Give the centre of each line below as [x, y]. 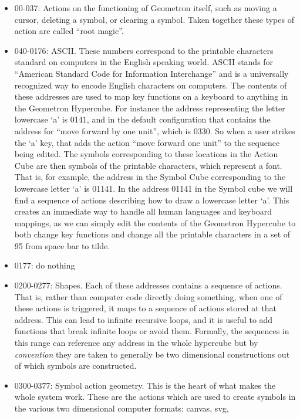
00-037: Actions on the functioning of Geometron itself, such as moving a [146, 8]
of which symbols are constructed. [75, 366]
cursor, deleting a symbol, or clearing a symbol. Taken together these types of [154, 19]
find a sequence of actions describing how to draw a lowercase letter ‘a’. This [152, 200]
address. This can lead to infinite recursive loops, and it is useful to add [144, 319]
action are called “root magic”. [69, 31]
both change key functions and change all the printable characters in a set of [152, 234]
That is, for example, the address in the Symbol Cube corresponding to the [150, 177]
